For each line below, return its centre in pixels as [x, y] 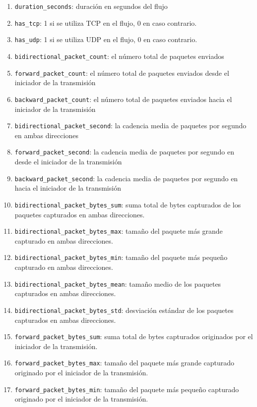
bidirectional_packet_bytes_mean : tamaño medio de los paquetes [118, 283]
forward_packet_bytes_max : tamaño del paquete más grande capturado [125, 363]
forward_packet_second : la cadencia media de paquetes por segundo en [124, 152]
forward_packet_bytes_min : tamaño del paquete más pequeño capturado [127, 389]
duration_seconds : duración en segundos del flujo [91, 6]
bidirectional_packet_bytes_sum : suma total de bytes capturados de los [128, 204]
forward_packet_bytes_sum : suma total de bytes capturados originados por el [134, 336]
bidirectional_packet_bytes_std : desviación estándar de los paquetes [124, 310]
